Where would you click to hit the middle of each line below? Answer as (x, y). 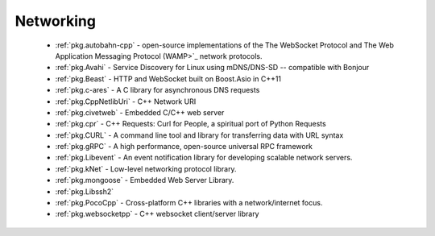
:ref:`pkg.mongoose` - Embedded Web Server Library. (145, 180)
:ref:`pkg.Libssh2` (85, 191)
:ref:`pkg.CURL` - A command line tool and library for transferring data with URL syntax (199, 135)
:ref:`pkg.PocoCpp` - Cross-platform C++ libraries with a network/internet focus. (189, 203)
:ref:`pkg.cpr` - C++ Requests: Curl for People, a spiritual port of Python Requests (191, 124)
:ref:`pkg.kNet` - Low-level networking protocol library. (146, 168)
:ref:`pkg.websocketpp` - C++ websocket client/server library (157, 214)
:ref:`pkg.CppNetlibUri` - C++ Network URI (126, 101)
